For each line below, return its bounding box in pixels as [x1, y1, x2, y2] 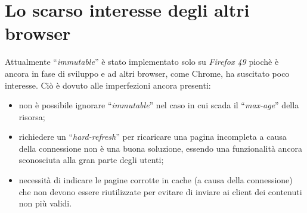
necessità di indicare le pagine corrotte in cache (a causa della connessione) [18, 174, 293, 186]
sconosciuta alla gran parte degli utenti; [18, 154, 164, 166]
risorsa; [18, 110, 45, 123]
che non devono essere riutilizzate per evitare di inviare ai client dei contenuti [18, 185, 302, 198]
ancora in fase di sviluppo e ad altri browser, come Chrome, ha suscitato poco [5, 67, 290, 79]
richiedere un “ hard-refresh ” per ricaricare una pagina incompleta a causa [18, 130, 287, 143]
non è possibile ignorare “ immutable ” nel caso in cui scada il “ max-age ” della [18, 99, 299, 111]
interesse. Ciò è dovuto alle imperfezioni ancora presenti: [5, 79, 211, 91]
